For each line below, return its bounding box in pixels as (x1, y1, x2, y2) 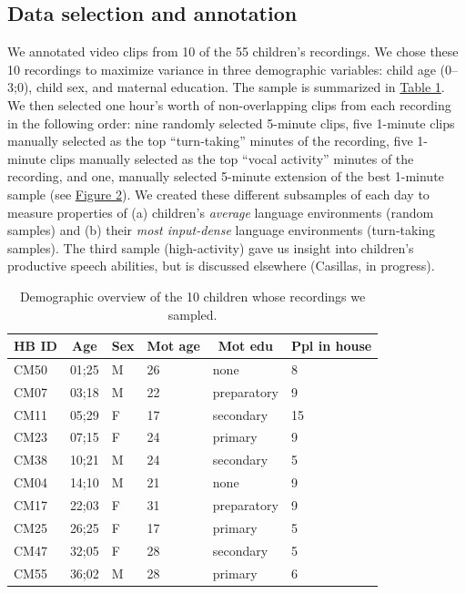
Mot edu (218, 336, 273, 355)
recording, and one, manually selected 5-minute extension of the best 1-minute (7, 167, 444, 186)
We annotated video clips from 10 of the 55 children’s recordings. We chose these (7, 42, 459, 61)
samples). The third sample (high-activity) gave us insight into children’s (7, 238, 414, 257)
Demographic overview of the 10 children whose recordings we (19, 286, 366, 305)
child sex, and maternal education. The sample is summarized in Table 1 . (35, 77, 445, 97)
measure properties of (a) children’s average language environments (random (7, 202, 434, 221)
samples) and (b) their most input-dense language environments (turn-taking (7, 220, 436, 240)
